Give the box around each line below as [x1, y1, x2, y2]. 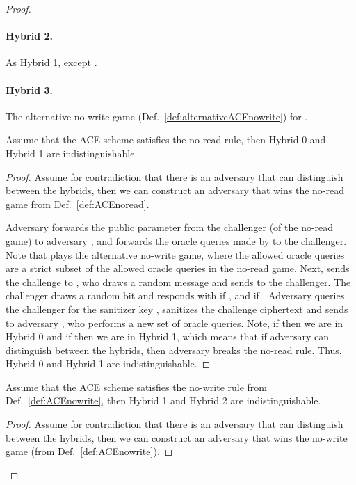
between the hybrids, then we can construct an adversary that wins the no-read [6, 183, 344, 198]
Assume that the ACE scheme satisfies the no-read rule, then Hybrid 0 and [6, 132, 326, 147]
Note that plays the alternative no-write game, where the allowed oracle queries [6, 247, 345, 262]
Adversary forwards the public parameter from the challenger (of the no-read [6, 220, 334, 234]
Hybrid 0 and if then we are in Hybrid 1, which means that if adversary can [6, 329, 330, 344]
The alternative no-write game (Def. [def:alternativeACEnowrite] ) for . [6, 109, 308, 123]
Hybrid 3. [6, 82, 53, 97]
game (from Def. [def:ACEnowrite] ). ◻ [6, 444, 173, 459]
